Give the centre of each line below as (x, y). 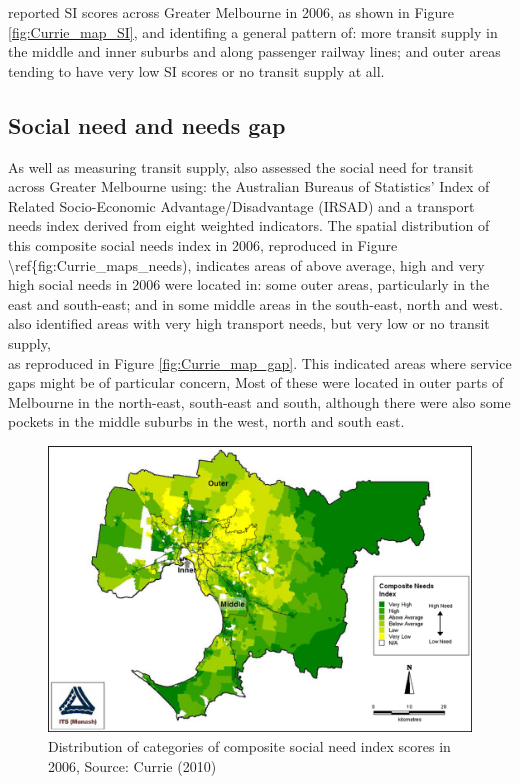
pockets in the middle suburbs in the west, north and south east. (206, 421)
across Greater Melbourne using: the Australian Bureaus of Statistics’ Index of (249, 186)
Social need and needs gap (147, 124)
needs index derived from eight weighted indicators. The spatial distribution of (249, 225)
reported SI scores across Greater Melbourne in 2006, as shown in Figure (231, 12)
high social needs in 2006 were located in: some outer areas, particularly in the (249, 284)
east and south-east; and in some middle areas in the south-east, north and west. (255, 303)
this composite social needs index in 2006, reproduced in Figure (203, 244)
